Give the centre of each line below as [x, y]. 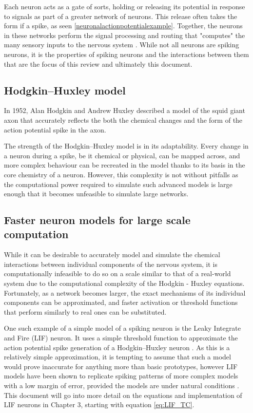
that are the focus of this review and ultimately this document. [98, 64]
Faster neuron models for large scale [97, 220]
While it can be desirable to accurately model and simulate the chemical [112, 254]
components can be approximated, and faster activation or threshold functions [121, 302]
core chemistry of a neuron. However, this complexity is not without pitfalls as [121, 174]
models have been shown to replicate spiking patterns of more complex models [121, 376]
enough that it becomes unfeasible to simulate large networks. [96, 194]
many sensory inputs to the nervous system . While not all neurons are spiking [122, 45]
